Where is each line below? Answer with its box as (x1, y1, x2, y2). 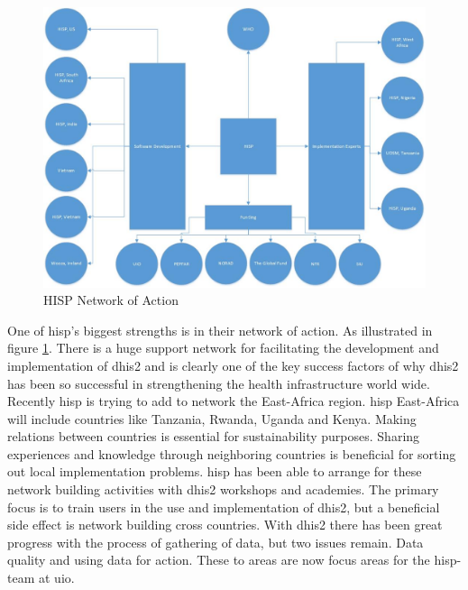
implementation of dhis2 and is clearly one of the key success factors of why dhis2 (7, 355, 459, 374)
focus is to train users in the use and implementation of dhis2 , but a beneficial (7, 497, 440, 516)
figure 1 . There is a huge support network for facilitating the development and (7, 338, 439, 357)
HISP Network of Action (43, 290, 179, 309)
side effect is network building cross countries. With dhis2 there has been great (7, 515, 443, 534)
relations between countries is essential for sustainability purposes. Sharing (7, 427, 420, 446)
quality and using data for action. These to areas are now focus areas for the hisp (7, 550, 457, 569)
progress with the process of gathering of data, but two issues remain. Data (7, 532, 424, 551)
